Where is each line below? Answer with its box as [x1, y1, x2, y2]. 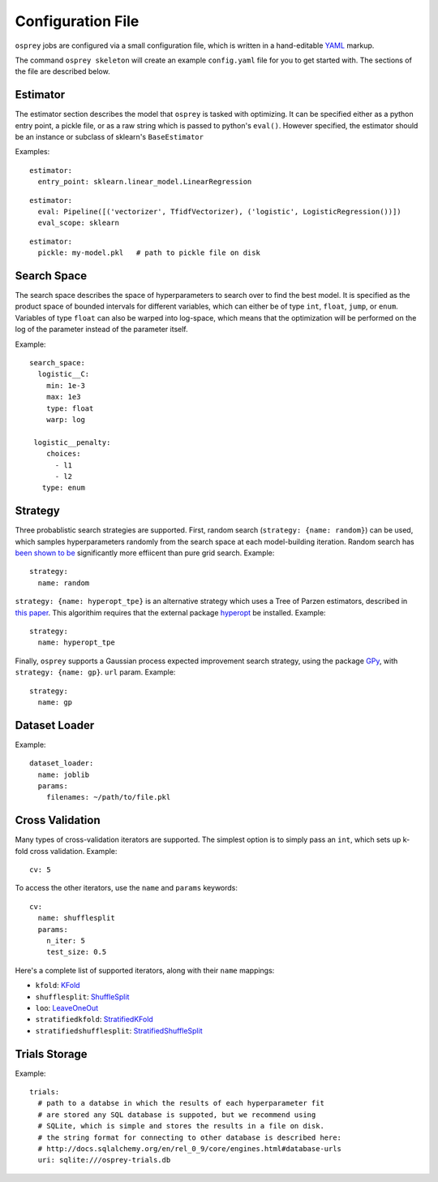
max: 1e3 [45, 392, 81, 402]
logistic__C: [37, 369, 90, 379]
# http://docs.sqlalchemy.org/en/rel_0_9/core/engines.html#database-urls [37, 1144, 342, 1153]
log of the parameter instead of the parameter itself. [15, 325, 188, 334]
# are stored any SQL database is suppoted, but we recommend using [37, 1110, 316, 1119]
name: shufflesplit [37, 913, 115, 923]
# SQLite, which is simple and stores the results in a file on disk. [37, 1121, 324, 1131]
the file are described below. [15, 67, 110, 76]
